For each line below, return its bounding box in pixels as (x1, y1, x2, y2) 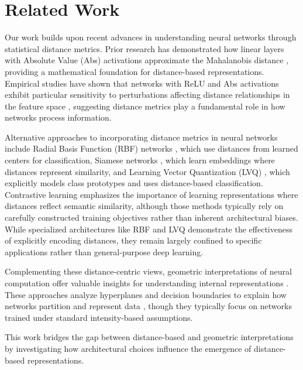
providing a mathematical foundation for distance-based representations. (5, 65, 264, 77)
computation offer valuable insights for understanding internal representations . (5, 277, 289, 289)
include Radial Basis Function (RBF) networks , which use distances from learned (5, 142, 298, 155)
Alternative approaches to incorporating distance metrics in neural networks (5, 131, 278, 143)
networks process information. (5, 111, 112, 124)
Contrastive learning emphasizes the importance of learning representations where (5, 188, 298, 200)
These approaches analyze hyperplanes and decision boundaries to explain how (5, 288, 287, 300)
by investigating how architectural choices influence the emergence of (5, 342, 252, 354)
